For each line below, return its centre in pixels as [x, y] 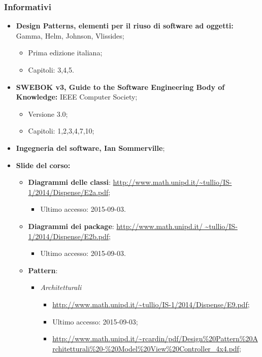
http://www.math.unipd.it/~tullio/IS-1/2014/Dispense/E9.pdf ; [151, 304]
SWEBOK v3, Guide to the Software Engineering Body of [120, 87]
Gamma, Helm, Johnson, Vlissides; [70, 35]
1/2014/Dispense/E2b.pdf [69, 236]
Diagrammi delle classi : [69, 182]
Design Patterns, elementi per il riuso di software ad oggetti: [125, 26]
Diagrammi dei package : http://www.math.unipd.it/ [115, 226]
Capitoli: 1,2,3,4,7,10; [61, 131]
